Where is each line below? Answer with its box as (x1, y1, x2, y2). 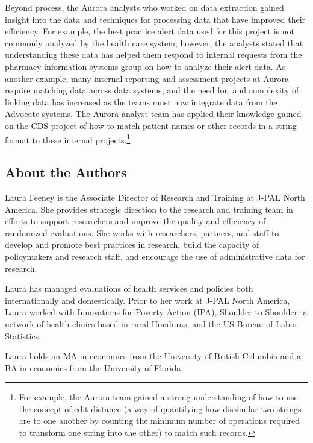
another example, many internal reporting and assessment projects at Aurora (5, 72, 289, 84)
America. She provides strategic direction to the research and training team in (5, 203, 293, 215)
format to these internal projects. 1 (5, 131, 131, 146)
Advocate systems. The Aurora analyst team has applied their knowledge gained (5, 107, 302, 120)
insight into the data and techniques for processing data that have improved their (5, 13, 306, 25)
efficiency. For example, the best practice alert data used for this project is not (5, 25, 294, 37)
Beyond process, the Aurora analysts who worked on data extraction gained (5, 1, 284, 13)
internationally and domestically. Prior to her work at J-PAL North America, (5, 294, 290, 306)
